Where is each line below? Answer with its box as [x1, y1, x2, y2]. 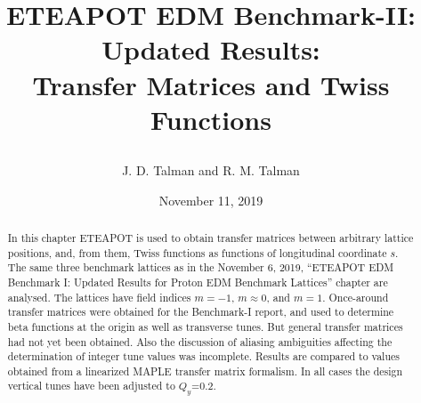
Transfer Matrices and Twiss [32, 66, 390, 102]
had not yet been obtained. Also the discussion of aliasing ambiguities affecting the [7, 334, 393, 349]
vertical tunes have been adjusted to [7, 378, 175, 393]
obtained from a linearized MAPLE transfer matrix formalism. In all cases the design [7, 363, 403, 378]
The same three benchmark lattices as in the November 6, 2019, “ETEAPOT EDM [7, 260, 394, 275]
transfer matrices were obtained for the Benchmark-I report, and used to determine [7, 304, 394, 319]
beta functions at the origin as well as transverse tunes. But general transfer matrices [7, 318, 403, 334]
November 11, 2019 [158, 190, 263, 209]
